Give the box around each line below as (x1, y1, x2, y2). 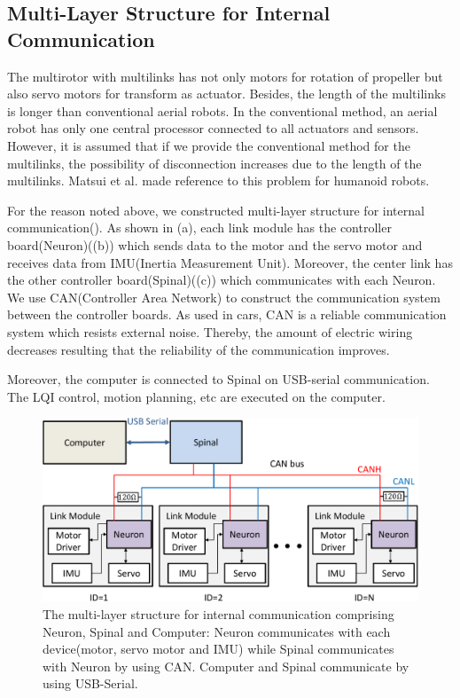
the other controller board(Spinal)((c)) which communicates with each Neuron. (7, 271, 436, 289)
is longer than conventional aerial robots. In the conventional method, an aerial (7, 101, 438, 120)
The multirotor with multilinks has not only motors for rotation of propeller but (7, 67, 443, 85)
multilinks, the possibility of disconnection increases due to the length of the (7, 153, 422, 172)
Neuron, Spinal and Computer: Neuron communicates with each (43, 622, 391, 640)
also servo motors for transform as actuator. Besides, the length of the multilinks (7, 84, 446, 103)
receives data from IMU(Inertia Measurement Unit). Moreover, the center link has (7, 253, 453, 271)
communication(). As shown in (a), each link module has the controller (7, 218, 392, 237)
